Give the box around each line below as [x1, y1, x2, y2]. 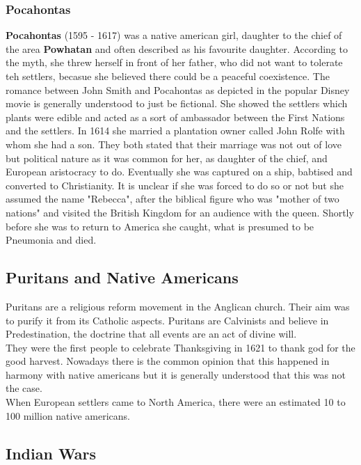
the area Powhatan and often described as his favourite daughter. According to [6, 41, 348, 56]
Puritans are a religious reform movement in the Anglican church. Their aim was [6, 299, 350, 313]
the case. [6, 381, 42, 395]
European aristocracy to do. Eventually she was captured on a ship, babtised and [6, 164, 353, 179]
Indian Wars [6, 442, 97, 464]
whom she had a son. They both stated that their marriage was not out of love [6, 136, 342, 151]
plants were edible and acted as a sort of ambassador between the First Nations [6, 109, 345, 124]
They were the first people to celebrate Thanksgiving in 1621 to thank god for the [6, 340, 355, 354]
